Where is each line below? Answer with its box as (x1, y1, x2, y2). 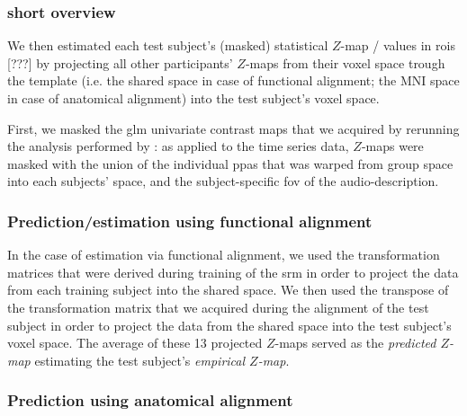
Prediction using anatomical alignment (7, 389, 293, 412)
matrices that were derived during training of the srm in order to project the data (7, 262, 459, 281)
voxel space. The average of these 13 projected (7, 333, 263, 352)
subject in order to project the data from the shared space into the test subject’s (7, 315, 452, 334)
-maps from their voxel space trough (245, 53, 445, 72)
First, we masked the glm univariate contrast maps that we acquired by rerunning (7, 119, 460, 137)
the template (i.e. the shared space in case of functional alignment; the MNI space (7, 71, 460, 90)
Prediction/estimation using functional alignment (7, 209, 373, 232)
